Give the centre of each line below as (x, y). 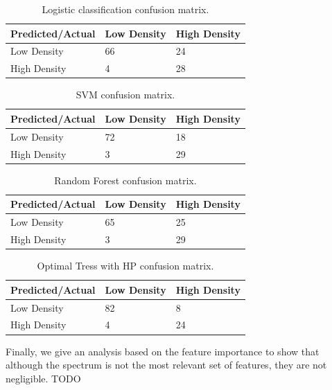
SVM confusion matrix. (125, 95)
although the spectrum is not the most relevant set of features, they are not (166, 365)
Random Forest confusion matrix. (125, 180)
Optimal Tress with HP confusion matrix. (125, 266)
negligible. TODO (43, 378)
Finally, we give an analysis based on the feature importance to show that (163, 351)
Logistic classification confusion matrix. (125, 9)
